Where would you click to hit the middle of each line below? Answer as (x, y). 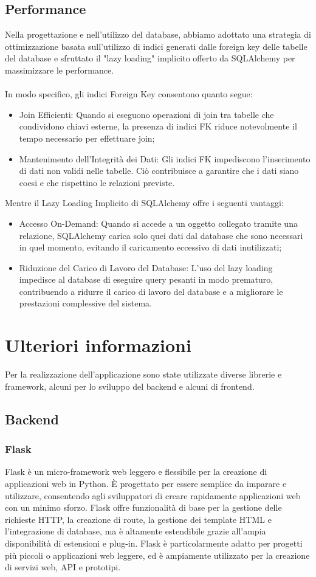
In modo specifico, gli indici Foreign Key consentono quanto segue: (129, 94)
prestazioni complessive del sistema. (85, 303)
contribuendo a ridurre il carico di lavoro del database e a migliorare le (151, 291)
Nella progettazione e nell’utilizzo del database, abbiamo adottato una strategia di (158, 34)
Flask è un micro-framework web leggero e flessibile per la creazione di (136, 472)
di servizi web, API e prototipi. (63, 567)
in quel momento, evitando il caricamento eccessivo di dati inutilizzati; (150, 247)
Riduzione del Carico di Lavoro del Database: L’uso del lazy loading (146, 267)
